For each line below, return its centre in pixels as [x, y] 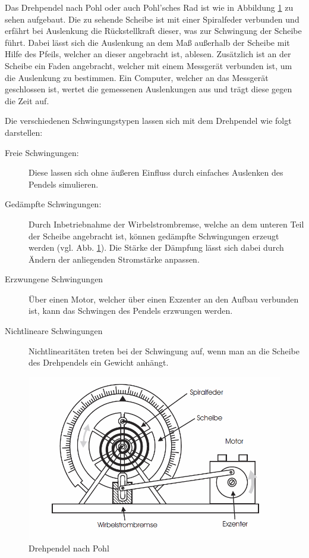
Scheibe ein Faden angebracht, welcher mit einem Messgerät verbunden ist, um [149, 65]
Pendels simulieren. [64, 184]
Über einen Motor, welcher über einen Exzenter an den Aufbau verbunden [164, 299]
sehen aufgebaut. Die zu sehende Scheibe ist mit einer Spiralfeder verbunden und [152, 19]
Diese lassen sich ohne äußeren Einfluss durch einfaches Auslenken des [156, 172]
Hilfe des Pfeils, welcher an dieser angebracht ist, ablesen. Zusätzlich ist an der [148, 54]
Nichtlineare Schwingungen [54, 331]
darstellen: [24, 132]
